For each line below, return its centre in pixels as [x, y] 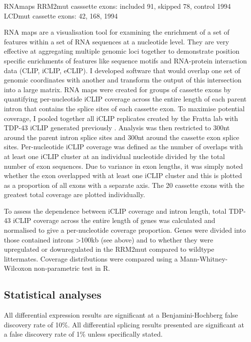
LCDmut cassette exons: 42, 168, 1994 [61, 15]
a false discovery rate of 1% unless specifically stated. [83, 334]
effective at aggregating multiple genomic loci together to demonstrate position [122, 51]
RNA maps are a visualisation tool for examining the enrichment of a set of [117, 32]
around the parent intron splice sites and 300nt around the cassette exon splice [122, 137]
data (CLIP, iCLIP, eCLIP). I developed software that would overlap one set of [122, 70]
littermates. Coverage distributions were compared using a [91, 258]
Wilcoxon [18, 268]
